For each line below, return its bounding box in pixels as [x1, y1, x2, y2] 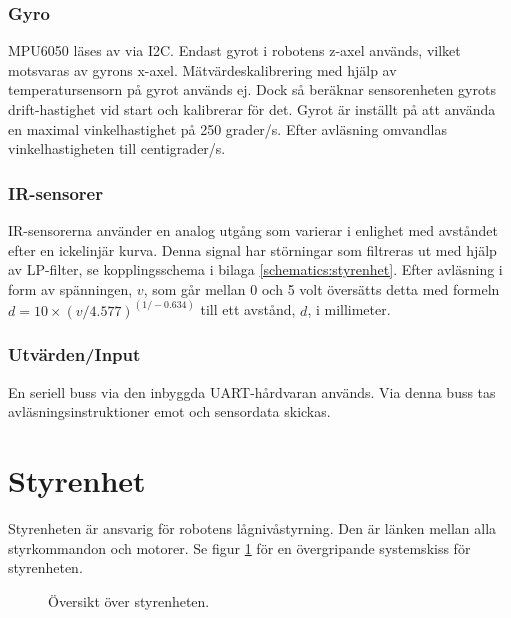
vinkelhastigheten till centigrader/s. [8, 138, 226, 159]
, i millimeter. [307, 299, 391, 320]
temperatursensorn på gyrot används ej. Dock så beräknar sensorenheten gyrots [8, 79, 496, 100]
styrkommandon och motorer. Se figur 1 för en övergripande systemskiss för [8, 537, 471, 558]
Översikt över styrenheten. [48, 590, 210, 611]
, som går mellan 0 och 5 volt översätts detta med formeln [143, 278, 500, 299]
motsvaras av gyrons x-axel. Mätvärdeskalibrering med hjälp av [8, 59, 397, 80]
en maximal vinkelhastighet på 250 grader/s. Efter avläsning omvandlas [8, 118, 447, 139]
